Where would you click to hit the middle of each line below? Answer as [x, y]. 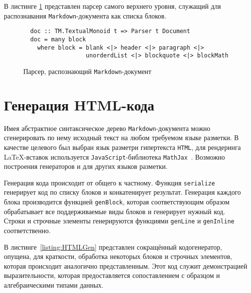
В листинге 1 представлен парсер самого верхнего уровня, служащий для [112, 6]
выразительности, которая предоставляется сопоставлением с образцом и [112, 275]
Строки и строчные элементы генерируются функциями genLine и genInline [119, 221]
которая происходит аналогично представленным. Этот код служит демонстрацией [126, 266]
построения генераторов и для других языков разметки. [86, 166]
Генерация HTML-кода [79, 104]
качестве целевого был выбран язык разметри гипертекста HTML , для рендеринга [122, 147]
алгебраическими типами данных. [54, 284]
